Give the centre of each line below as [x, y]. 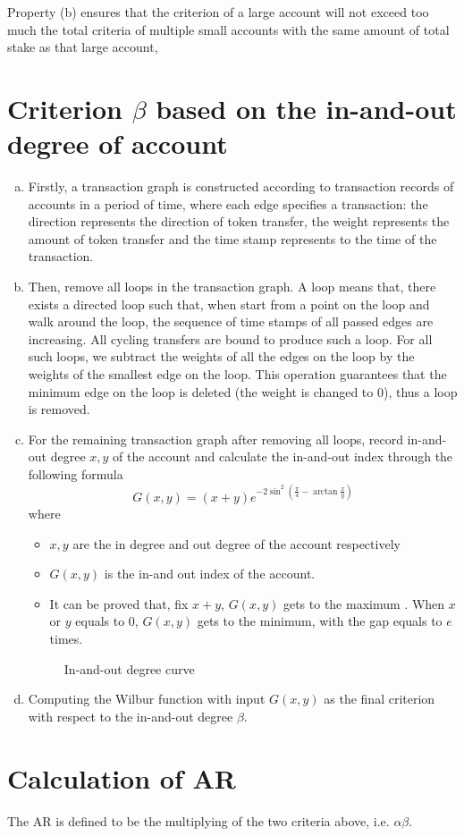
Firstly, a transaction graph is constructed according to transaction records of [241, 186]
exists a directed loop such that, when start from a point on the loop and [229, 304]
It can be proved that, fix [119, 603]
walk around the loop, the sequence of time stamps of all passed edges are [231, 321]
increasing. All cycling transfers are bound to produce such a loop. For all [230, 338]
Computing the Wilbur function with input [147, 699]
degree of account [118, 144]
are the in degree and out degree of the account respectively [236, 543]
